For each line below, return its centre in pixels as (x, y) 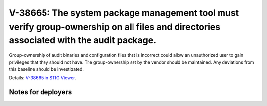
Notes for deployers (41, 92)
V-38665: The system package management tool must (124, 13)
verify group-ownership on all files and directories (115, 27)
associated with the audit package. (83, 41)
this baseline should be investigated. (46, 69)
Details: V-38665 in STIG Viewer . (43, 78)
